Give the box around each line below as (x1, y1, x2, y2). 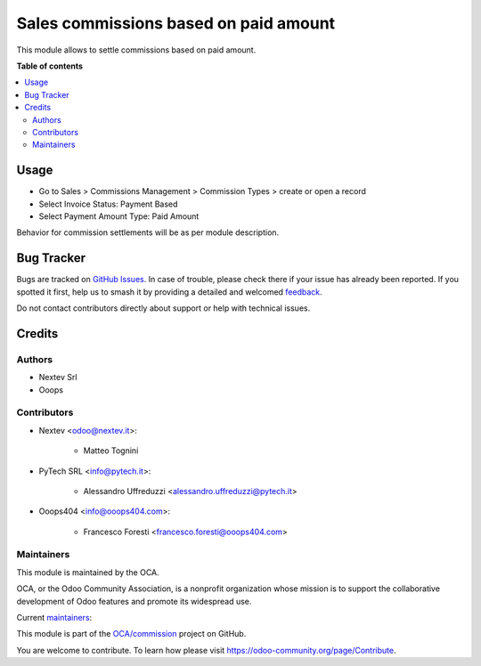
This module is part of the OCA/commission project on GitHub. (16, 629, 247, 639)
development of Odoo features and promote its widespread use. (16, 596, 252, 606)
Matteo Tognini (83, 445, 139, 456)
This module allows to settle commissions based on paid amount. (16, 45, 257, 55)
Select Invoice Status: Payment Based (38, 199, 178, 209)
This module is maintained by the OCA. (16, 566, 159, 578)
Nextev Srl (38, 372, 77, 383)
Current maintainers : (16, 613, 93, 622)
